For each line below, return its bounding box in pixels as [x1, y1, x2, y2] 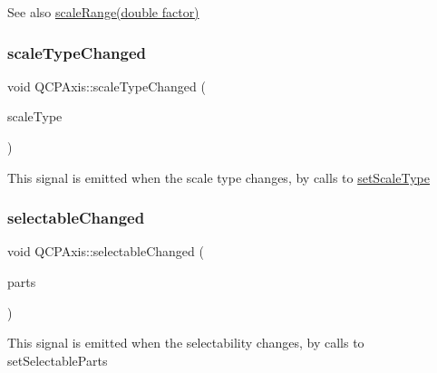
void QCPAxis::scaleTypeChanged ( [7, 76, 206, 95]
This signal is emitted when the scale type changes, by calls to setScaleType [7, 167, 430, 186]
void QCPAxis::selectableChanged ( [7, 242, 204, 261]
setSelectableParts [7, 350, 108, 369]
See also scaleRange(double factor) [7, 3, 199, 21]
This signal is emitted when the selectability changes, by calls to [7, 333, 364, 352]
